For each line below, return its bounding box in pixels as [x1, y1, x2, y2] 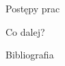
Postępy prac [5, 1, 60, 15]
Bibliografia [5, 47, 54, 62]
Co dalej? [5, 24, 45, 38]
